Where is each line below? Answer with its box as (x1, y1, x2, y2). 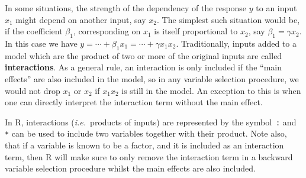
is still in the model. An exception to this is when (121, 84, 301, 96)
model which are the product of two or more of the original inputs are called (5, 49, 282, 62)
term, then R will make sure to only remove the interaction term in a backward (5, 150, 293, 163)
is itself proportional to (154, 25, 238, 37)
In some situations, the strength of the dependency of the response (5, 2, 247, 14)
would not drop (5, 84, 60, 96)
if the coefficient (5, 25, 63, 37)
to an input (256, 2, 297, 14)
